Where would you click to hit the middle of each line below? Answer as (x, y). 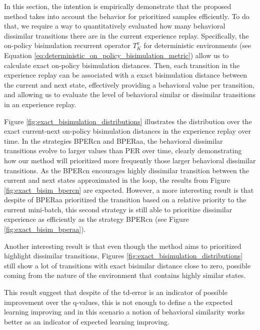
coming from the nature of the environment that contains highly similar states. (125, 275)
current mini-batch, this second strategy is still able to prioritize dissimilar (118, 209)
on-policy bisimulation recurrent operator (67, 45)
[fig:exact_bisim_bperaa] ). (45, 229)
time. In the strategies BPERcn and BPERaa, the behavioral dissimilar (113, 140)
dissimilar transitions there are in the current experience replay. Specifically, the (126, 35)
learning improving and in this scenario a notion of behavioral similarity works (124, 312)
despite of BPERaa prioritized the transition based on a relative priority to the (125, 200)
